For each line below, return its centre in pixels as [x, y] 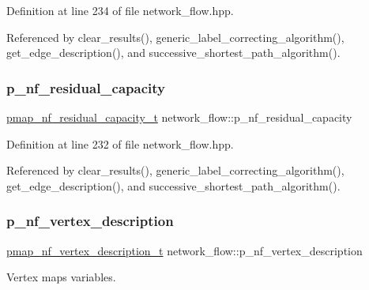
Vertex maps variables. [61, 277]
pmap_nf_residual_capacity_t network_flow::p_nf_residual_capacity [179, 117]
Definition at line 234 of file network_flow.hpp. [120, 10]
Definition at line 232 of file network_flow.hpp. [120, 143]
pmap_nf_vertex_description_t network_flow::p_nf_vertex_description [184, 250]
